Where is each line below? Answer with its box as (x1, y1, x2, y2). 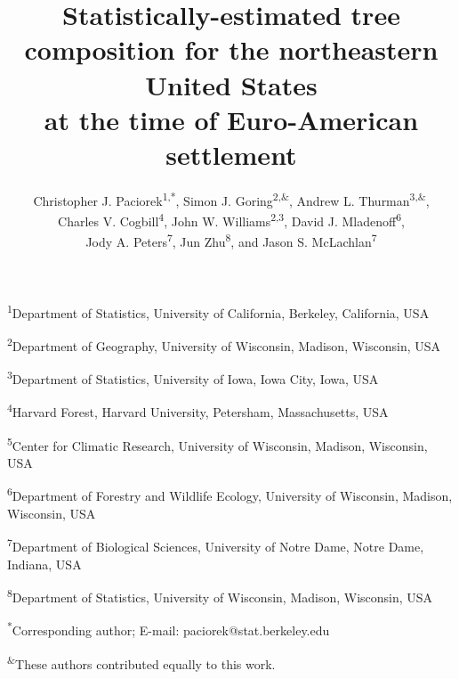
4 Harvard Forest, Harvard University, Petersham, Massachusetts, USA (7, 400, 389, 421)
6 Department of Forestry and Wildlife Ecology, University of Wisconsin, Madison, (7, 484, 453, 505)
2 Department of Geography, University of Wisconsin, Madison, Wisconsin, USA (7, 333, 441, 355)
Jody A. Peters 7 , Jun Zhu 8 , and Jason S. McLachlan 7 (85, 230, 377, 251)
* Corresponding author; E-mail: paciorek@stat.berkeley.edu (7, 618, 330, 640)
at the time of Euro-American (44, 101, 419, 137)
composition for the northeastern (24, 31, 439, 68)
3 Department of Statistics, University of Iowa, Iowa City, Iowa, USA (7, 367, 379, 388)
